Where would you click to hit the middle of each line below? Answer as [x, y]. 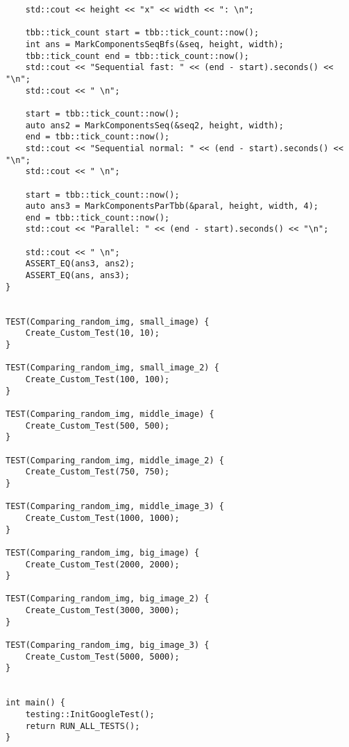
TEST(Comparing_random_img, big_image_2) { [108, 599]
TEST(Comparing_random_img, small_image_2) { [112, 368]
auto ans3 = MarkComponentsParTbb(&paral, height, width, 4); [172, 206]
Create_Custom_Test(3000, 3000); [102, 611]
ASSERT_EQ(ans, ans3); [77, 276]
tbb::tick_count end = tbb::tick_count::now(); [137, 56]
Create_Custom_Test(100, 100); [97, 379]
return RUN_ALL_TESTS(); [83, 726]
